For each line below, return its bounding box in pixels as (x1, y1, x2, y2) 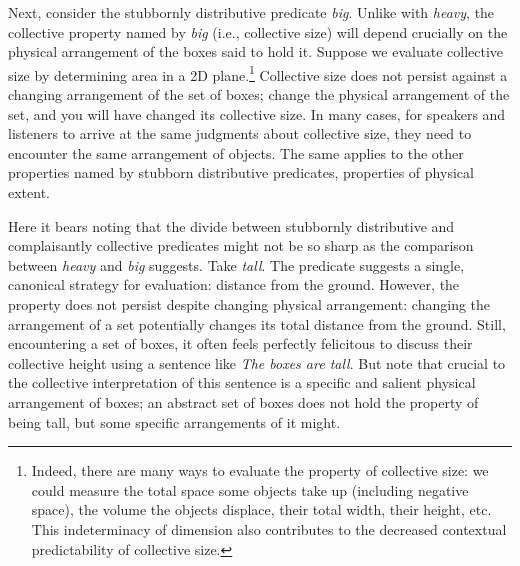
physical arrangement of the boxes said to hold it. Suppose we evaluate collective (8, 41, 504, 62)
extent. (8, 182, 50, 202)
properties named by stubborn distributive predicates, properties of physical (8, 162, 474, 183)
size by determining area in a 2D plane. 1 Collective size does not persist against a (8, 61, 508, 85)
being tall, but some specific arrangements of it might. (8, 411, 341, 432)
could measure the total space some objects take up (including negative (31, 479, 469, 500)
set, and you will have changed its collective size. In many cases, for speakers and (8, 103, 506, 124)
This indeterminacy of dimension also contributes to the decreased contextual (31, 518, 507, 539)
